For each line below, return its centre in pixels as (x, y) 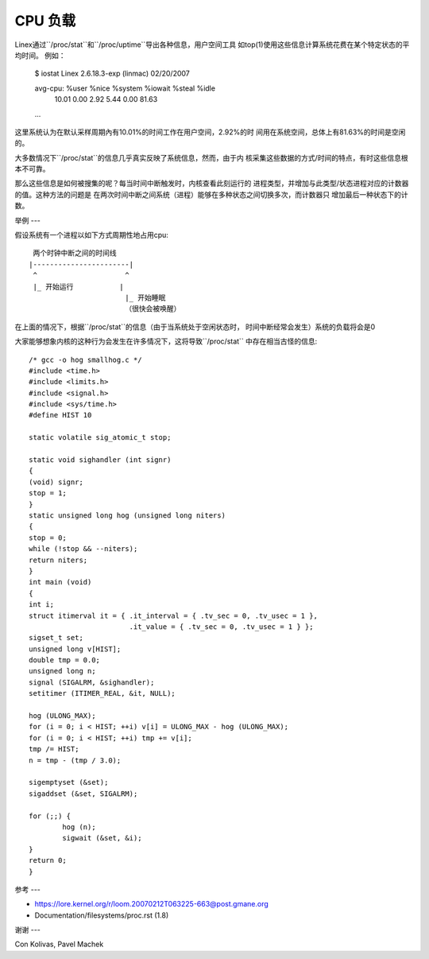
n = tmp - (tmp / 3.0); (75, 760)
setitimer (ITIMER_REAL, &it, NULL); (102, 693)
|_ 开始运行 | (78, 287)
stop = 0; (48, 538)
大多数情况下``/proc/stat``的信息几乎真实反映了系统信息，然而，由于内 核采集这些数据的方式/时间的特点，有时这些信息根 (211, 157)
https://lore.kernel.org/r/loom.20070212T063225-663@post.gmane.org (152, 904)
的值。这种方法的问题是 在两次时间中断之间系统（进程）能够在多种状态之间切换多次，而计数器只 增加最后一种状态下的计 (211, 194)
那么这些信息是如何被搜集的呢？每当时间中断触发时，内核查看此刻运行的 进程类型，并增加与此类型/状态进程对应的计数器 (212, 184)
